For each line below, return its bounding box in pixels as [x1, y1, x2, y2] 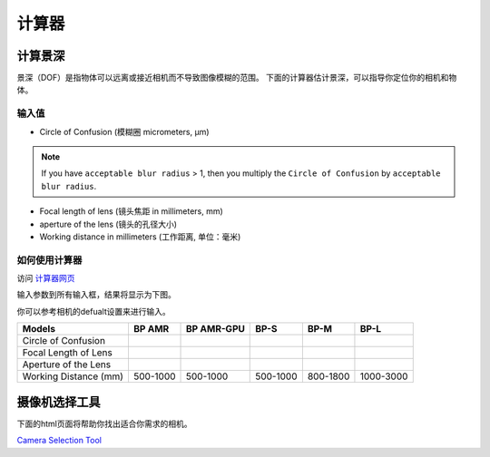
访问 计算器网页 [16, 273, 75, 284]
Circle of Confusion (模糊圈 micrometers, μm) [39, 126, 210, 137]
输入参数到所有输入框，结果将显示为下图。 [16, 289, 176, 300]
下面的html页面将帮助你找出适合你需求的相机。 [16, 418, 192, 429]
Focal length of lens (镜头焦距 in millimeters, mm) [39, 206, 224, 217]
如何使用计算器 [16, 254, 83, 267]
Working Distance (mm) [22, 370, 124, 383]
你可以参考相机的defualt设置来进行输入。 [16, 306, 171, 316]
